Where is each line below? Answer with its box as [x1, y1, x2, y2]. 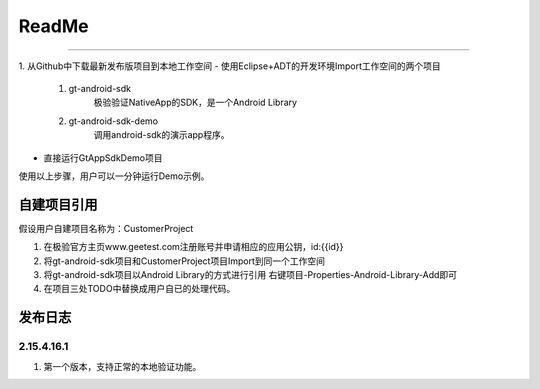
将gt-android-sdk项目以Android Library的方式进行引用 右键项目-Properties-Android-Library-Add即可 [43, 268, 458, 280]
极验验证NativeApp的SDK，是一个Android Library [93, 96, 298, 109]
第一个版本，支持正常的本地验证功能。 [43, 360, 202, 372]
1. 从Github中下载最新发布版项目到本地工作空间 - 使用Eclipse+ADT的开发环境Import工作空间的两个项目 [18, 60, 442, 72]
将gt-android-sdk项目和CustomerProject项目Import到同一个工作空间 [43, 255, 325, 267]
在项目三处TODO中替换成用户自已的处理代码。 [43, 283, 236, 295]
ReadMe [18, 15, 89, 37]
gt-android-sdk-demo [68, 115, 159, 127]
